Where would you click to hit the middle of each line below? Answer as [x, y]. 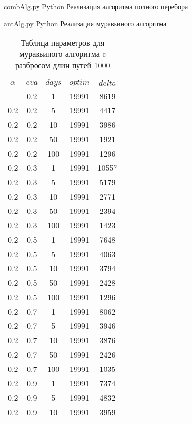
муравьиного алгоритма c [63, 53]
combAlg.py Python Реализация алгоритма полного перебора [96, 7]
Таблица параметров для [63, 42]
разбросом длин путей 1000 [63, 65]
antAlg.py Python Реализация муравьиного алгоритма [85, 23]
